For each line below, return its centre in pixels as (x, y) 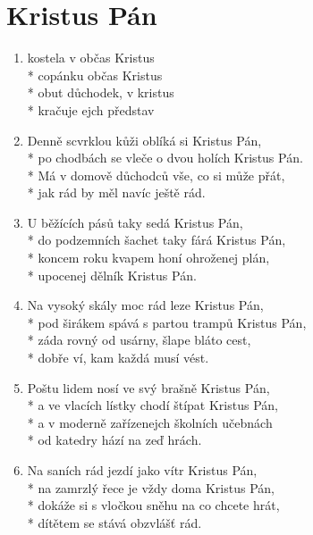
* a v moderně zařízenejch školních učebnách (150, 422)
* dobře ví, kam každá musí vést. (118, 358)
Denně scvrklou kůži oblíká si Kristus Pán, (144, 140)
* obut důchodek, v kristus (101, 92)
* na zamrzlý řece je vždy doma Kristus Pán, (151, 487)
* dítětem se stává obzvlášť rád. (114, 522)
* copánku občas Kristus (95, 75)
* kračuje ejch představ (91, 109)
